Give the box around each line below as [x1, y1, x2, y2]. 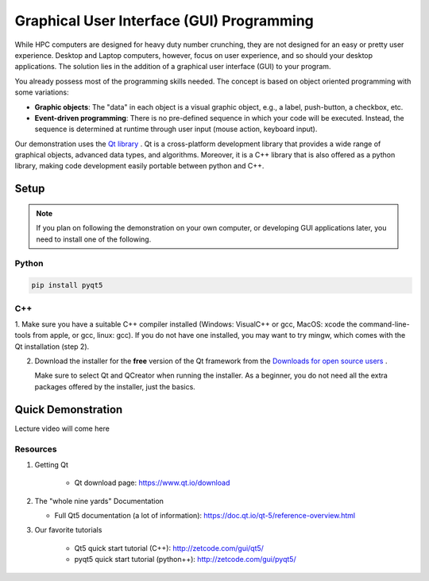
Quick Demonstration [14, 402, 123, 416]
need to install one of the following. [36, 234, 152, 244]
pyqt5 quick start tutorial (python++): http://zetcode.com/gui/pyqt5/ [74, 555, 297, 564]
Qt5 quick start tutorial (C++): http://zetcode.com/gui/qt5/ [74, 543, 264, 552]
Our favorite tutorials [34, 525, 102, 535]
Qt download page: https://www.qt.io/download [74, 478, 230, 488]
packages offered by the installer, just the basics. [34, 382, 196, 391]
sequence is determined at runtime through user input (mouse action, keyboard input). [34, 124, 318, 134]
